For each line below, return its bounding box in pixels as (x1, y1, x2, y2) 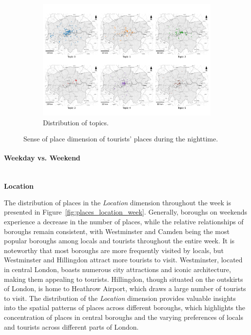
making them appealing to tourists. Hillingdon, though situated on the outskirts (4, 274, 243, 284)
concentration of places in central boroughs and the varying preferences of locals (4, 312, 243, 322)
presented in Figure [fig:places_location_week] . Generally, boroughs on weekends (4, 207, 247, 217)
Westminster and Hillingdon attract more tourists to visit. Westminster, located (4, 255, 243, 265)
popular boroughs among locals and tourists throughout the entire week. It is (4, 236, 235, 246)
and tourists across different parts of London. (4, 321, 139, 332)
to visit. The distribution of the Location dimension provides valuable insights (4, 293, 236, 303)
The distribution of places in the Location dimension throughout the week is (4, 197, 231, 207)
